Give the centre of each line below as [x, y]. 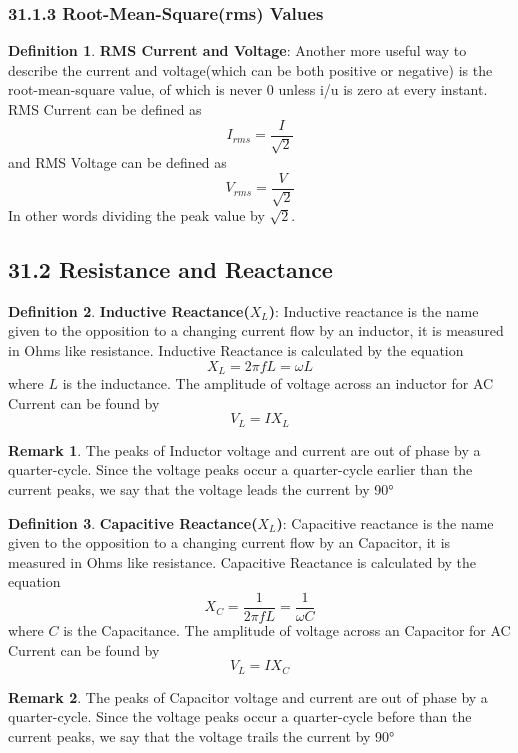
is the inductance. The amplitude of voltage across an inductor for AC [278, 383]
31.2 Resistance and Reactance [170, 269]
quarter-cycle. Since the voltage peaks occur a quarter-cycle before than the [240, 716]
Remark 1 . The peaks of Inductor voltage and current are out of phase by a [244, 449]
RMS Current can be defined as [105, 109]
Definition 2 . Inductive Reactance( [129, 310]
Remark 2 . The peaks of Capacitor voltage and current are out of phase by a [248, 696]
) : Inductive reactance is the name [373, 310]
